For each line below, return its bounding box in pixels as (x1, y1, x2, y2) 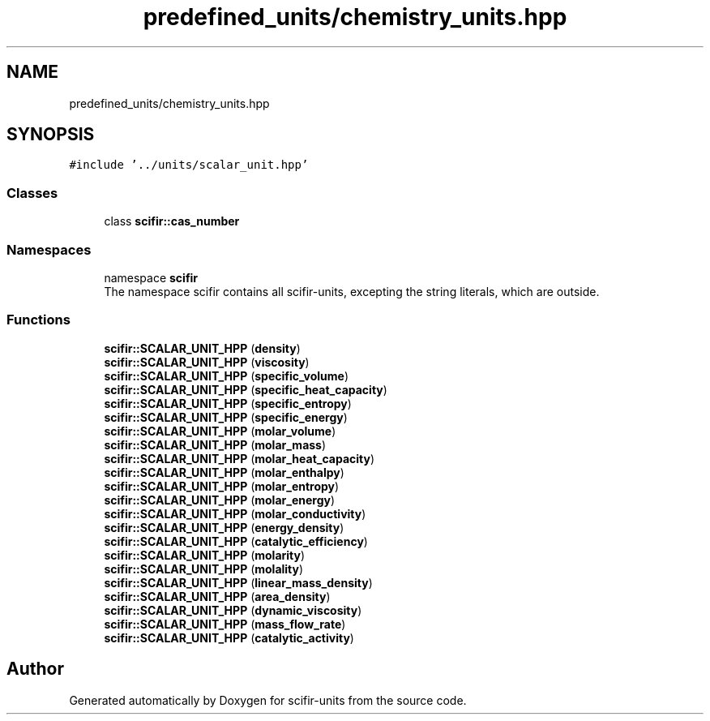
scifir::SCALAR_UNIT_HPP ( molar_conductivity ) (104, 506, 366, 521)
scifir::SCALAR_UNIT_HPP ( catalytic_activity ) (104, 630, 354, 645)
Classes (6, 184, 58, 201)
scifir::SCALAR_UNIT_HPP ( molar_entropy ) (104, 479, 340, 493)
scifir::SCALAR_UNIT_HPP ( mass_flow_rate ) (104, 616, 346, 631)
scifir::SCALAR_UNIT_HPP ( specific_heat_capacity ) (104, 382, 387, 397)
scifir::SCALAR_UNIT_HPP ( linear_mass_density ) (104, 575, 373, 590)
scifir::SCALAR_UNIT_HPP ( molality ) (104, 561, 304, 576)
